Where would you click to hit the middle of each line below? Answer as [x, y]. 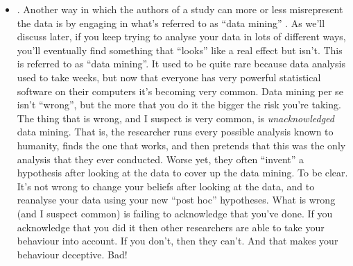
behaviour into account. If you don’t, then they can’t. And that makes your [178, 241]
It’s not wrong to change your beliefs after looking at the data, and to [166, 186]
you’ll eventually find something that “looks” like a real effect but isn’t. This [180, 50]
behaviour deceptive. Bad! [72, 254]
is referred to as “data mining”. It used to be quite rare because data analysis [181, 64]
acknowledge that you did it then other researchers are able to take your [171, 227]
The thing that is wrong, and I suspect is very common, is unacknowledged [175, 118]
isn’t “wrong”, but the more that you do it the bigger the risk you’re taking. [179, 105]
